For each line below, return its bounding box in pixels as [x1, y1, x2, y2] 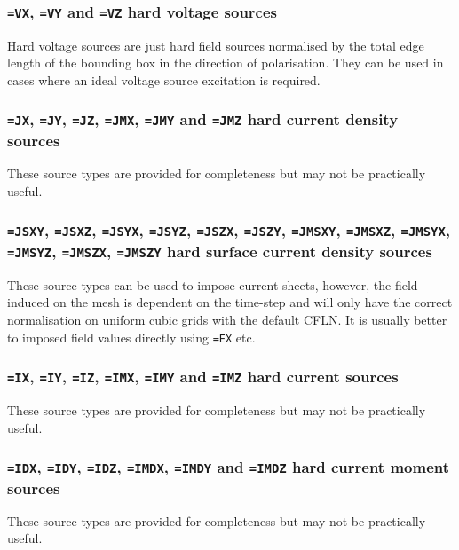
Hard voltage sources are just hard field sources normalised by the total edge [7, 35, 424, 54]
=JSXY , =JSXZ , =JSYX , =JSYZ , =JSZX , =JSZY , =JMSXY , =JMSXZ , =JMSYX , [7, 219, 451, 241]
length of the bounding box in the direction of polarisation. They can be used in [7, 53, 444, 72]
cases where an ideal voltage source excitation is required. [7, 70, 321, 89]
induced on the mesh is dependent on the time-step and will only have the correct [7, 293, 453, 311]
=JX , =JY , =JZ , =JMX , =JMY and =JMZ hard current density [7, 108, 399, 130]
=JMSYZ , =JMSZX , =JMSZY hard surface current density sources [7, 240, 432, 262]
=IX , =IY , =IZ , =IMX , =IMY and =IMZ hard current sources [7, 365, 399, 388]
